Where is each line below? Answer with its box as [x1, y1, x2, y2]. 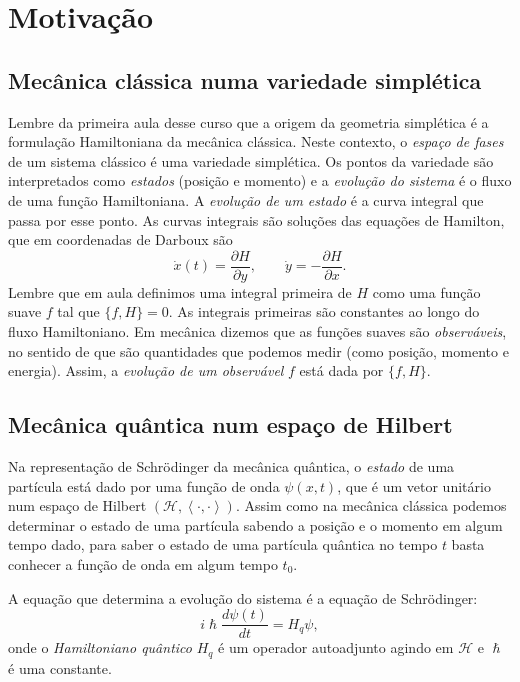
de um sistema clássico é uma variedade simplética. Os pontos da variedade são [8, 150, 494, 171]
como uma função [372, 281, 481, 302]
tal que [57, 301, 100, 322]
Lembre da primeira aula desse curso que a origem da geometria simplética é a [8, 111, 489, 132]
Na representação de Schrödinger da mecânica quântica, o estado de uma [8, 455, 455, 476]
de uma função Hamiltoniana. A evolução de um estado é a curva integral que [8, 189, 484, 210]
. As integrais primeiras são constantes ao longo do [168, 301, 480, 322]
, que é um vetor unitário [337, 475, 491, 496]
